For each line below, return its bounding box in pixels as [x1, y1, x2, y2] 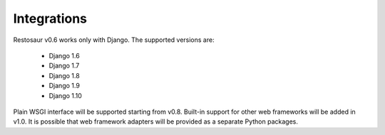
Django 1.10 [48, 91, 82, 99]
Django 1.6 [48, 51, 80, 60]
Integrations [13, 11, 88, 26]
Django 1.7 [48, 61, 80, 70]
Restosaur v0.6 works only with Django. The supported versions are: [13, 36, 215, 44]
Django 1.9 [48, 82, 80, 90]
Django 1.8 [48, 71, 80, 80]
